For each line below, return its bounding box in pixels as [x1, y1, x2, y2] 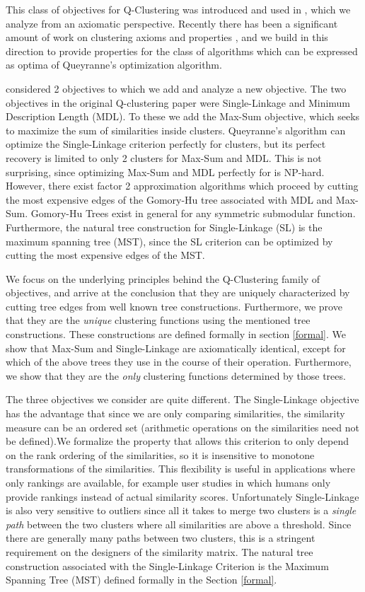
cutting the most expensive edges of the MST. [6, 248, 205, 262]
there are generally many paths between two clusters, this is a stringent [6, 530, 315, 545]
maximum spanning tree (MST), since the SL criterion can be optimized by [6, 233, 333, 248]
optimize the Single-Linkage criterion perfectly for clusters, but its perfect [6, 137, 326, 151]
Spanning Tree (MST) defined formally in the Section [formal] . [6, 572, 277, 587]
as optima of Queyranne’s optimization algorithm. [6, 57, 222, 72]
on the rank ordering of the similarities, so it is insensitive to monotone [6, 447, 315, 462]
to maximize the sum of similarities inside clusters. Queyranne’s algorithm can [6, 122, 346, 137]
